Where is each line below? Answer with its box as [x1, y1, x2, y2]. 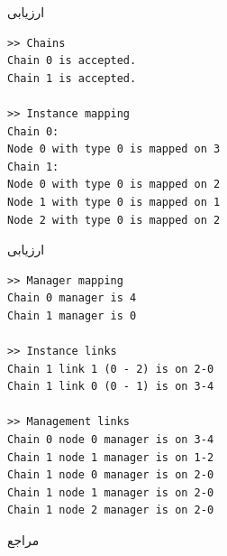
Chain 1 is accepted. [7, 71, 137, 85]
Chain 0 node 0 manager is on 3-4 [7, 433, 214, 447]
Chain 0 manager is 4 [7, 292, 137, 305]
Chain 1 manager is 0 [7, 309, 137, 322]
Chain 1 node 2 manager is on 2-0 [7, 504, 214, 517]
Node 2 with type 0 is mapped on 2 [7, 213, 221, 227]
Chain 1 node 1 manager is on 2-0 [7, 486, 214, 499]
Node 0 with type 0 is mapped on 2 [7, 178, 221, 191]
